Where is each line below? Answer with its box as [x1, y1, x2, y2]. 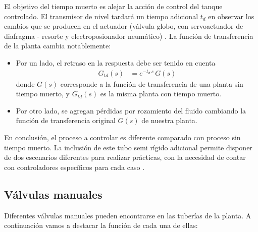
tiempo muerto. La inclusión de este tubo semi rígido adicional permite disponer [4, 142, 252, 152]
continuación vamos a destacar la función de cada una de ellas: [4, 220, 198, 230]
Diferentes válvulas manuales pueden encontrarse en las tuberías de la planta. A [4, 210, 251, 220]
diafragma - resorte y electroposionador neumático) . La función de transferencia [4, 30, 253, 41]
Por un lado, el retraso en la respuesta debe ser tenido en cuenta [16, 57, 216, 68]
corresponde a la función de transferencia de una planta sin [60, 78, 243, 89]
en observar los [208, 11, 254, 21]
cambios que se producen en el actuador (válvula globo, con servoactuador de [4, 21, 243, 31]
